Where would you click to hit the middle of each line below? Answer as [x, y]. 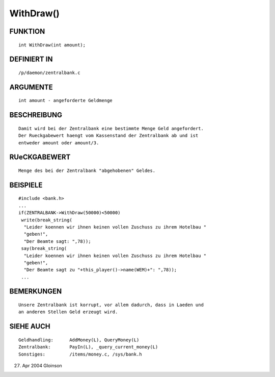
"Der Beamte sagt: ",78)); [57, 241]
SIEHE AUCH [30, 326]
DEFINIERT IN [31, 59]
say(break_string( [44, 248]
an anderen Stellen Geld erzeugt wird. [68, 312]
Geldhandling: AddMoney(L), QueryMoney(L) [79, 340]
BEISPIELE [26, 185]
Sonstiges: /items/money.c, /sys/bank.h [80, 354]
